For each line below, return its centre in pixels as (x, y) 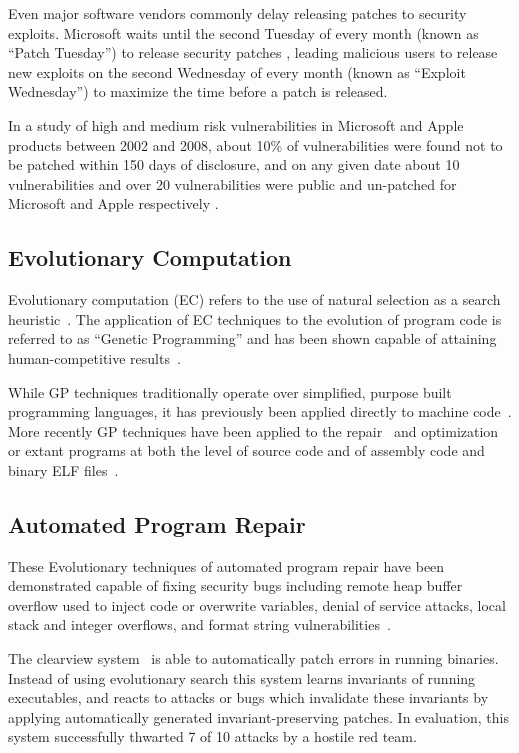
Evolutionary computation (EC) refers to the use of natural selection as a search (254, 299)
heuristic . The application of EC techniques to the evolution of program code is (255, 318)
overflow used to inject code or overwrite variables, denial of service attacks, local (257, 604)
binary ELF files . (63, 469)
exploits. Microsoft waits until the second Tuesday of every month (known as (243, 32)
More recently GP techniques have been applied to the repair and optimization (253, 430)
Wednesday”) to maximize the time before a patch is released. (198, 91)
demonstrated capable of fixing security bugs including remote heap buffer (235, 585)
